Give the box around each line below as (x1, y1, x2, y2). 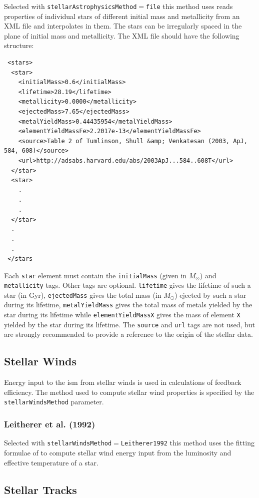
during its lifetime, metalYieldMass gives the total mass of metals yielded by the (4, 299, 252, 310)
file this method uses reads (145, 1, 233, 11)
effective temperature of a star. (4, 457, 98, 467)
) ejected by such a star (174, 289, 246, 300)
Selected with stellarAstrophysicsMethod (4, 1, 137, 11)
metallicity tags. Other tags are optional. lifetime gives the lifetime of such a (4, 280, 251, 290)
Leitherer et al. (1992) (4, 418, 95, 430)
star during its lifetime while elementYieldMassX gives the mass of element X (4, 309, 240, 320)
